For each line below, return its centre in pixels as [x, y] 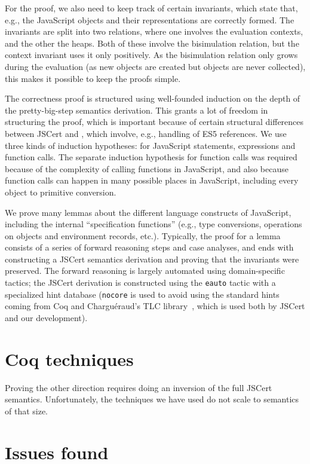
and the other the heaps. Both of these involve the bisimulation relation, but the [152, 43]
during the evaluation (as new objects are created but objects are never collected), [155, 66]
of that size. [27, 410]
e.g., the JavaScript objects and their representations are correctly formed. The [150, 19]
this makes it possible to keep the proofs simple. [93, 78]
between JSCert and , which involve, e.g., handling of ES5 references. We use [146, 133]
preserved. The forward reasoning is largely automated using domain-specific [145, 271]
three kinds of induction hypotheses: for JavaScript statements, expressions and [150, 145]
